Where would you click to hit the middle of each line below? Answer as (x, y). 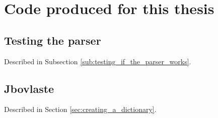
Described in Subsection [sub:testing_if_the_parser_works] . (98, 61)
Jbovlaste (29, 88)
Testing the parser (53, 40)
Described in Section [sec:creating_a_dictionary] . (80, 109)
